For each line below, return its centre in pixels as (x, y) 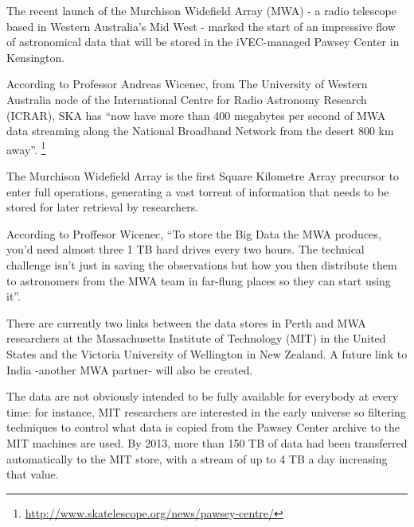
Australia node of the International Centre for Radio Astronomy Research (187, 99)
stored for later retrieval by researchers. (103, 207)
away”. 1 (26, 148)
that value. (33, 474)
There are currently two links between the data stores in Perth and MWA (186, 322)
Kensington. (36, 57)
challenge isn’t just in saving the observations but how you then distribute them (202, 264)
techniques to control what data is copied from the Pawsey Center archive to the (203, 427)
